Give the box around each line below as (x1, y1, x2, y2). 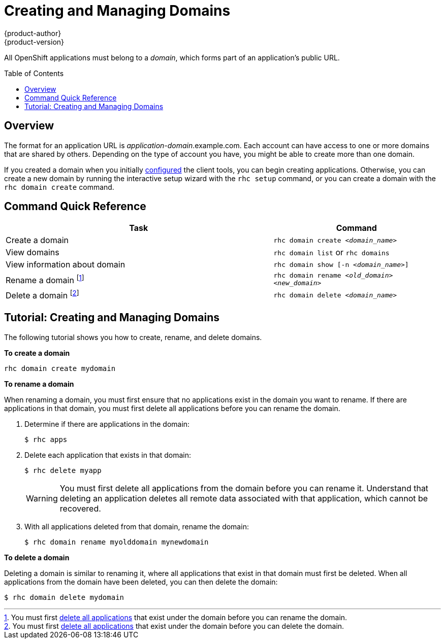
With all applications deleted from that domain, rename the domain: (24, 522, 249, 531)
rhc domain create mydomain (4, 364, 116, 373)
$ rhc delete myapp (24, 466, 102, 475)
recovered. (59, 503, 101, 514)
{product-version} (4, 37, 65, 46)
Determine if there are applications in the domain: (24, 419, 190, 428)
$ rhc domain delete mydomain (4, 593, 124, 601)
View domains (6, 247, 59, 258)
